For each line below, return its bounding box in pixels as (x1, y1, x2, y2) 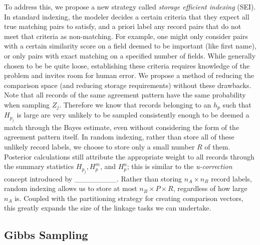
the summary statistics (4, 161, 74, 171)
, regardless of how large (173, 183, 247, 193)
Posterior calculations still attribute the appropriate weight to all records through (4, 151, 254, 161)
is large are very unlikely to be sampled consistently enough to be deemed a (17, 109, 249, 120)
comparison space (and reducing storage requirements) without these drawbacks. (4, 79, 251, 90)
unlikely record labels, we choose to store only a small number (4, 141, 195, 151)
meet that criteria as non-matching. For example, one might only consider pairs (4, 30, 248, 41)
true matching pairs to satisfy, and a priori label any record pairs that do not (4, 21, 241, 31)
